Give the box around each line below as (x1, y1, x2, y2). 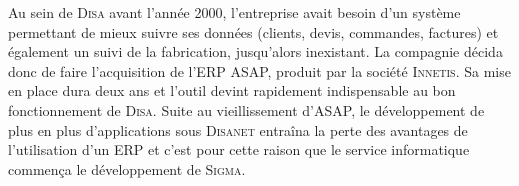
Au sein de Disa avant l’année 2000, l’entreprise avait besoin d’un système (8, 2, 461, 22)
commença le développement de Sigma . (8, 158, 246, 179)
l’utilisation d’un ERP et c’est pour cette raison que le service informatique (8, 139, 470, 160)
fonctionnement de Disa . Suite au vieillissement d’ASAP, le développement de (8, 99, 485, 120)
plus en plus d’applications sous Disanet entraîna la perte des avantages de (8, 119, 468, 140)
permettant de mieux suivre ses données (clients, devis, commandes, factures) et (8, 21, 499, 42)
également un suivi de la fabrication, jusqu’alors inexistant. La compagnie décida (8, 41, 503, 62)
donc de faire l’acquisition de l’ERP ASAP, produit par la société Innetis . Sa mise (8, 60, 511, 81)
